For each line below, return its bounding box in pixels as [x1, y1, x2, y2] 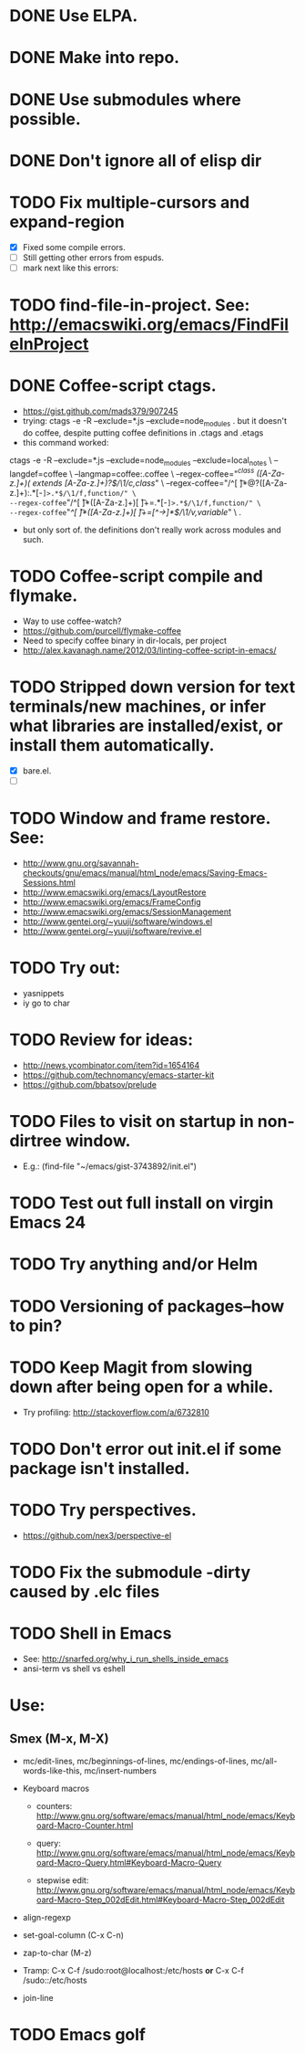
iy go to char [22, 997, 71, 1009]
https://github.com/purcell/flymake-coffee [22, 626, 182, 637]
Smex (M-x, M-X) [9, 1732, 109, 1747]
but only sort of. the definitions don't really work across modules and [22, 524, 282, 535]
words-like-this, [22, 1764, 83, 1776]
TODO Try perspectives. [9, 1500, 198, 1521]
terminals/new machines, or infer [9, 696, 267, 717]
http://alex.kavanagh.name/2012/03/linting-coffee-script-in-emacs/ [22, 645, 277, 656]
